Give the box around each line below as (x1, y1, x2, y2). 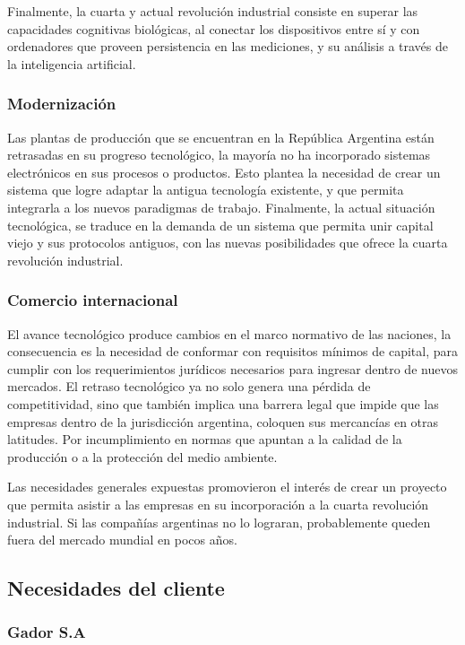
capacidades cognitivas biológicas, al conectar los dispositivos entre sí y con (7, 19, 420, 38)
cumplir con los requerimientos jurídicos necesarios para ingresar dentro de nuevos (7, 359, 458, 378)
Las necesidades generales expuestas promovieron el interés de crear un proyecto (7, 477, 447, 496)
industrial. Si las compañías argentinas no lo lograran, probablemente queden (7, 512, 431, 531)
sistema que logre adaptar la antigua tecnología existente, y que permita (7, 180, 404, 199)
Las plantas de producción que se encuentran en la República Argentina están (7, 127, 435, 146)
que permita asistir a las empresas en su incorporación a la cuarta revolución (7, 494, 429, 513)
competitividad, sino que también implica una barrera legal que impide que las (7, 394, 439, 413)
